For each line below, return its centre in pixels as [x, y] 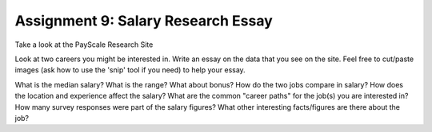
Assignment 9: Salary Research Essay [144, 21]
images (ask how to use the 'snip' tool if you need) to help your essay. [130, 70]
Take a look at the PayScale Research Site [84, 45]
